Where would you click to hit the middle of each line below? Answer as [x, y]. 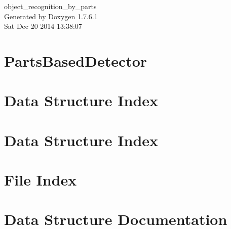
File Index [41, 180]
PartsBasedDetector [76, 60]
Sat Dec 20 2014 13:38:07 [43, 26]
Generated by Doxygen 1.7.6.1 [51, 16]
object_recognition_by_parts [50, 6]
